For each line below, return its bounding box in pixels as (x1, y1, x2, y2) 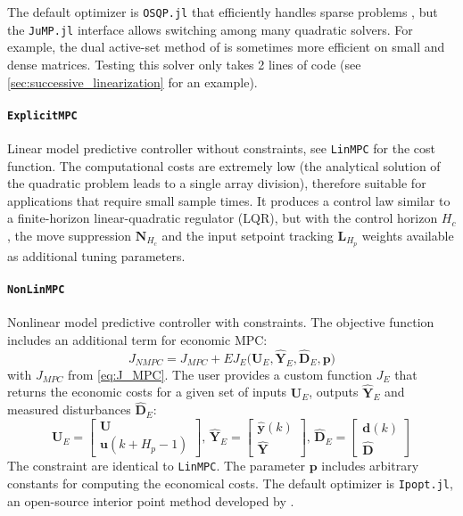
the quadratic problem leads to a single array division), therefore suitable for (7, 174, 426, 192)
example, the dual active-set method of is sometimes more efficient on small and (7, 37, 445, 56)
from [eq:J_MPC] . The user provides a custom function (67, 364, 373, 383)
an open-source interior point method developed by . (7, 491, 294, 510)
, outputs (309, 382, 359, 401)
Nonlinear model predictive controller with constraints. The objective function (7, 313, 434, 332)
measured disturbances (7, 400, 131, 419)
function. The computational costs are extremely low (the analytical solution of (7, 156, 441, 175)
